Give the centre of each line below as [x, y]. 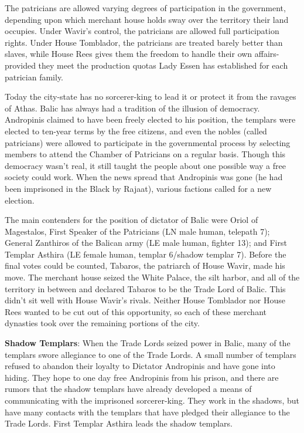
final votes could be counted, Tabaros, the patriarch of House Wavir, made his [145, 265]
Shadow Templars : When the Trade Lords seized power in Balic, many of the [148, 343]
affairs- [267, 54]
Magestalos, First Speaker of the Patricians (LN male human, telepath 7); [137, 231]
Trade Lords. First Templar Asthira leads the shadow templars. [119, 423]
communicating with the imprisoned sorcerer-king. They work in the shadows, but [152, 400]
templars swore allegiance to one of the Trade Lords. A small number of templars [151, 354]
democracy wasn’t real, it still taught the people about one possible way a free [145, 165]
